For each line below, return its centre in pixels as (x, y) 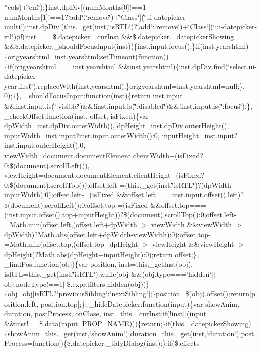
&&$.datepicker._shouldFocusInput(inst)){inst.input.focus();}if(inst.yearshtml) (126, 46)
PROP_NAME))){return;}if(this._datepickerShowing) (167, 323)
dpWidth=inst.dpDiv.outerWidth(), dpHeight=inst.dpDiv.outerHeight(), (117, 125)
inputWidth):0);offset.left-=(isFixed (59, 195)
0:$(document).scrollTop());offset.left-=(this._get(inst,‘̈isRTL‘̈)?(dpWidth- (119, 185)
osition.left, (21, 303)
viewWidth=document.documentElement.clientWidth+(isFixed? (104, 155)
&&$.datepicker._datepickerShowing (178, 36)
